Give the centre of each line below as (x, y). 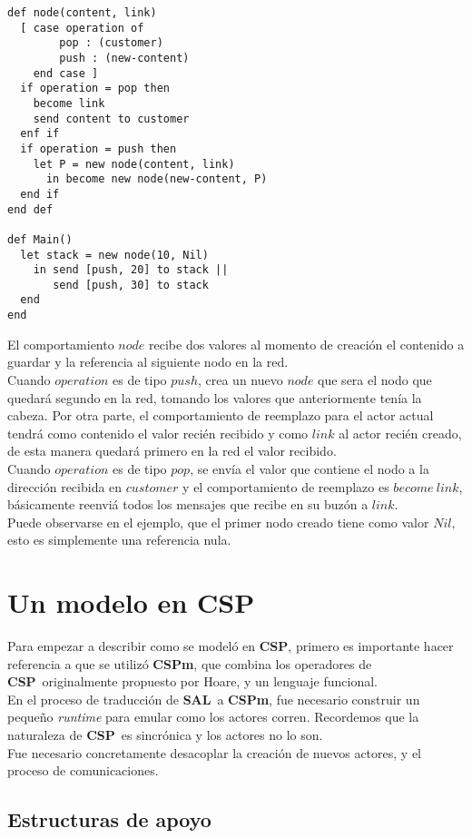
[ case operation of (82, 28)
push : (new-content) (124, 58)
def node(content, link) (82, 13)
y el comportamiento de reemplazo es (286, 486)
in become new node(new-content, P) (157, 179)
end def (30, 209)
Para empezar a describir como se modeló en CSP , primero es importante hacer (231, 646)
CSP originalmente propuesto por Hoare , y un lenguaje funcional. (192, 681)
